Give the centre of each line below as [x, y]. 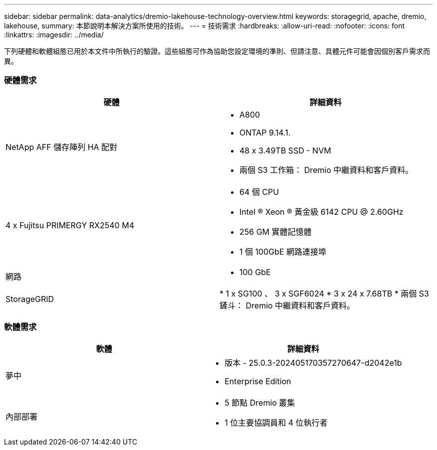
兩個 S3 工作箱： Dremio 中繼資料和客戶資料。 [327, 170]
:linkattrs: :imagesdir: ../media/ [54, 35]
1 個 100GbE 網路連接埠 [283, 251]
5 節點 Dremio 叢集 [260, 402]
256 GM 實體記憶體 [276, 231]
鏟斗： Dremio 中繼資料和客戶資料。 [287, 305]
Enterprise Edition [258, 381]
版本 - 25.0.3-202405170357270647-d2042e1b [313, 363]
